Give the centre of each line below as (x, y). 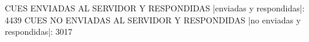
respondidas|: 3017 (39, 31)
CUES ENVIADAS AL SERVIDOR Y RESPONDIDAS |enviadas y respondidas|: (155, 8)
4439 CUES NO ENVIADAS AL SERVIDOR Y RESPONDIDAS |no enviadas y (153, 19)
